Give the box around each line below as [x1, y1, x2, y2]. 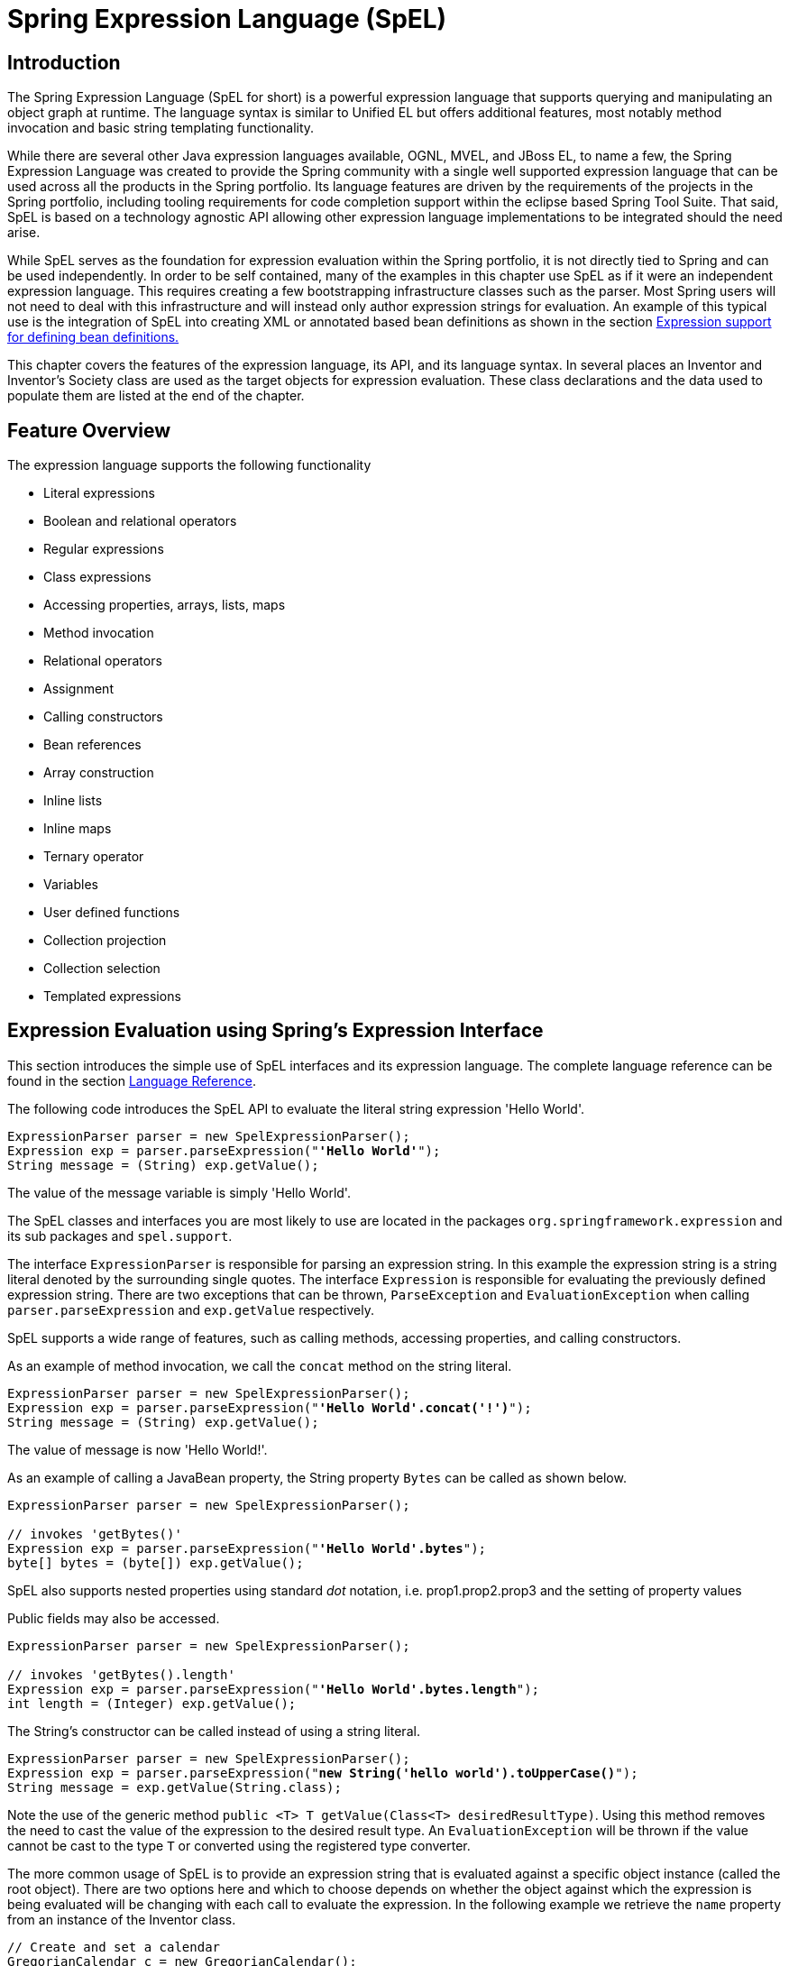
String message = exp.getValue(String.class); [7, 1779, 342, 1795]
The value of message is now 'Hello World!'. [7, 1441, 268, 1457]
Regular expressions [43, 541, 164, 557]
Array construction [43, 765, 154, 781]
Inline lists [43, 793, 103, 809]
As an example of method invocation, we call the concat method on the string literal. [7, 1357, 512, 1373]
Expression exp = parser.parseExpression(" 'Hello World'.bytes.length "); [7, 1681, 540, 1696]
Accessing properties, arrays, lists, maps [43, 597, 286, 613]
